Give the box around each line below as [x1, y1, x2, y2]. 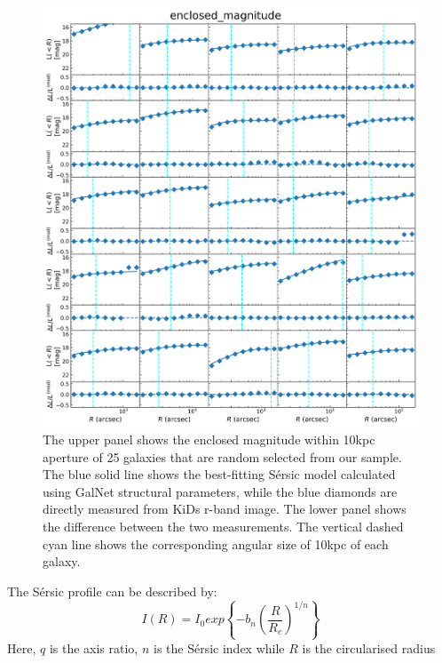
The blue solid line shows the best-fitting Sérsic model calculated [43, 465, 396, 483]
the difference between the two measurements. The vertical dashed [43, 517, 404, 535]
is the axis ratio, [49, 638, 138, 657]
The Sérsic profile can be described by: [7, 581, 217, 600]
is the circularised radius [302, 638, 436, 657]
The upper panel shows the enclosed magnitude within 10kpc [43, 430, 375, 449]
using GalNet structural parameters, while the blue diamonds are [43, 482, 398, 500]
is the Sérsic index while [153, 638, 285, 657]
